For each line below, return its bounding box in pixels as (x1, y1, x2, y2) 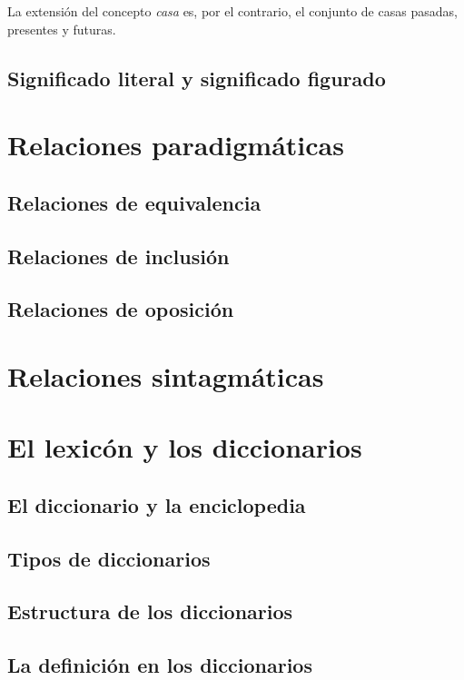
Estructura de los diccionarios (7, 597, 293, 626)
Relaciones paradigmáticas (7, 126, 344, 163)
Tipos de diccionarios (7, 544, 211, 572)
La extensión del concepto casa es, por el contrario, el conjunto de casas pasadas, (7, 2, 458, 20)
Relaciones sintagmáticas (7, 357, 324, 394)
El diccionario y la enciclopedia (7, 490, 306, 518)
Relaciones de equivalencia (7, 188, 262, 216)
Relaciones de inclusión (7, 241, 230, 270)
